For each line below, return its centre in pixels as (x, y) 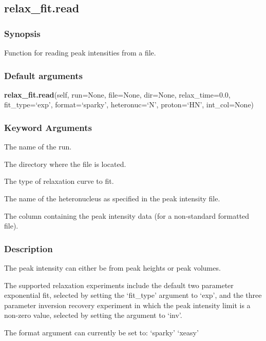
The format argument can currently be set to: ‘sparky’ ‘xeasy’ (101, 332)
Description (28, 248)
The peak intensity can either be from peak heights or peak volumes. (112, 268)
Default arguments (43, 75)
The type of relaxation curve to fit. (59, 181)
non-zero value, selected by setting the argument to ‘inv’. (93, 315)
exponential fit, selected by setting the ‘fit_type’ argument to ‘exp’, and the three (133, 295)
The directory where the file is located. (65, 164)
